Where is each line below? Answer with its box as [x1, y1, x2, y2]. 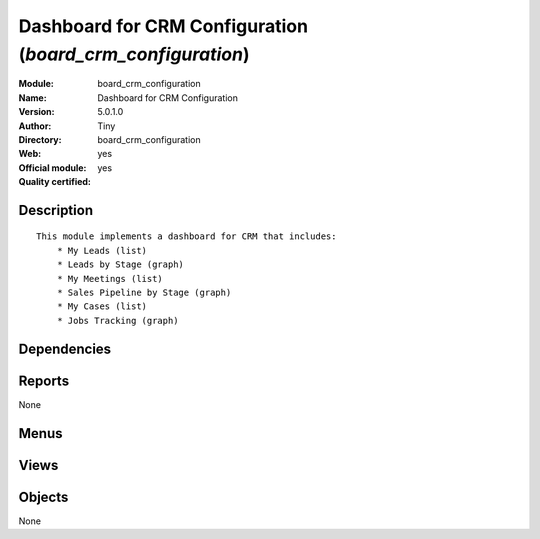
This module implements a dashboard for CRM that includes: [36, 231, 337, 242]
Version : [18, 106, 55, 118]
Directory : [18, 133, 62, 145]
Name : [18, 91, 47, 104]
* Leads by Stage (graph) [56, 259, 185, 270]
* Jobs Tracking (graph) [56, 315, 179, 326]
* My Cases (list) [56, 301, 148, 312]
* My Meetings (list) [56, 273, 164, 284]
